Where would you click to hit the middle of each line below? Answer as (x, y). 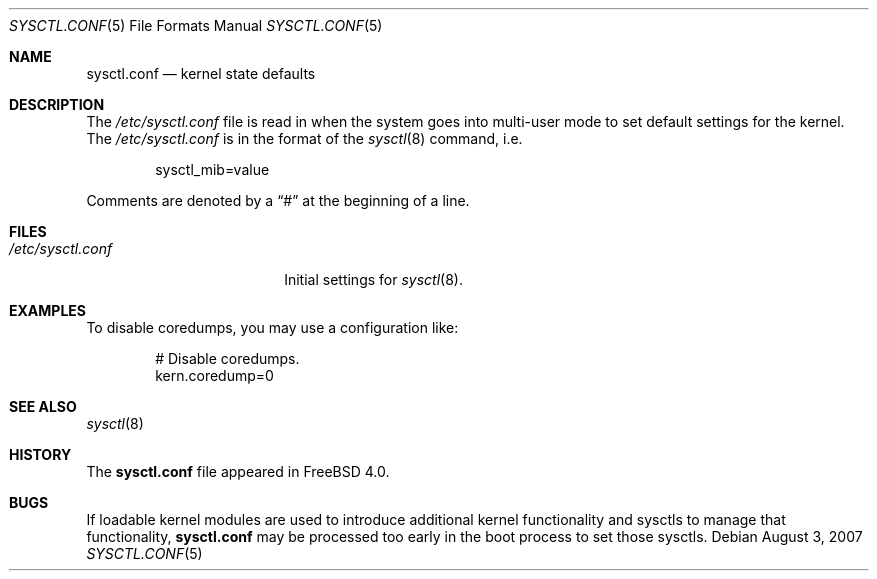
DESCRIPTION (57, 104)
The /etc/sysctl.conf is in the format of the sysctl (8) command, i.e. (304, 138)
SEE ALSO (43, 406)
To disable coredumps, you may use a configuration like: (272, 327)
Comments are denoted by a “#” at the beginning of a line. (278, 200)
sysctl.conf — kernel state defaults (201, 73)
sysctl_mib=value (212, 169)
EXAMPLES (47, 310)
